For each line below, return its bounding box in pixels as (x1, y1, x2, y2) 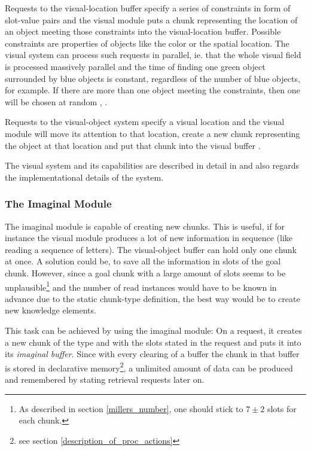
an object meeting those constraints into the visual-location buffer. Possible (5, 25, 281, 38)
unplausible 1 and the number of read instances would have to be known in (5, 279, 277, 293)
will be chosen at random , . (5, 95, 108, 108)
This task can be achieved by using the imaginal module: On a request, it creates (5, 324, 303, 336)
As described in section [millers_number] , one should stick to (19, 402, 243, 415)
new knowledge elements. (5, 304, 96, 316)
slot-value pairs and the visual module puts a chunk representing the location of (5, 13, 298, 26)
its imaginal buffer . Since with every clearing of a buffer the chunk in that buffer (5, 348, 300, 360)
